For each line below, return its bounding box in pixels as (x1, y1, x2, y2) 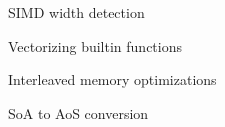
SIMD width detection (8, 2, 145, 22)
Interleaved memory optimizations (8, 69, 217, 90)
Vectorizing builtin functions (8, 35, 182, 56)
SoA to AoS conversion (8, 102, 149, 123)
